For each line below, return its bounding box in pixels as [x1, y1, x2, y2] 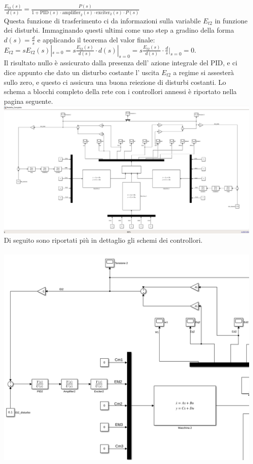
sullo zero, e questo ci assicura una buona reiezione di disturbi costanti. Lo [4, 77, 226, 87]
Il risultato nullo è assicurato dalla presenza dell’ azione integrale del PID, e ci [4, 58, 237, 68]
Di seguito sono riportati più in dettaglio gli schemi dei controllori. [4, 235, 203, 245]
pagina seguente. [4, 96, 53, 106]
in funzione [215, 15, 248, 25]
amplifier [62, 10, 81, 15]
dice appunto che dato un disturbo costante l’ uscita [4, 67, 160, 77]
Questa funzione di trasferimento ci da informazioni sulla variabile [4, 15, 201, 25]
